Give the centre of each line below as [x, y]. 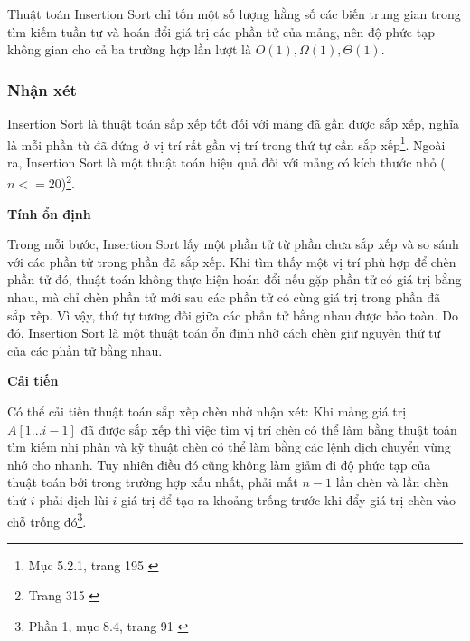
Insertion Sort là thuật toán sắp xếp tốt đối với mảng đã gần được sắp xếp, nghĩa [234, 123]
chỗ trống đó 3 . [47, 520]
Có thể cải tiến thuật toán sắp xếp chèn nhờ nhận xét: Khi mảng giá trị [207, 411]
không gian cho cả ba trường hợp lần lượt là [129, 49]
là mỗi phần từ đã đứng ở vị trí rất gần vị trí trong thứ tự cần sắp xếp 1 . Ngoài [226, 143]
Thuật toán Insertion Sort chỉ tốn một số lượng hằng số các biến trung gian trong [234, 14]
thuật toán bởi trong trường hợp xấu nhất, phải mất [153, 482]
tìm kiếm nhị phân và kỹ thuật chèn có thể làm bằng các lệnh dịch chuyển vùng [229, 447]
